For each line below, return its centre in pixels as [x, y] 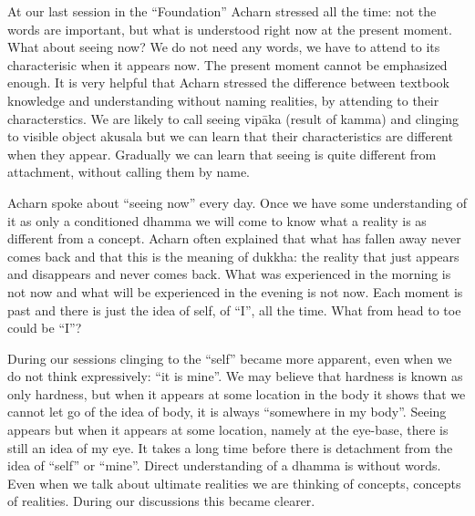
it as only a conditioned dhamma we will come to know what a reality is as [217, 220]
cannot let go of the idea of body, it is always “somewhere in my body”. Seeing [227, 412]
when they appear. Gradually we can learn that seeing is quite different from [222, 154]
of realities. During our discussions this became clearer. [161, 501]
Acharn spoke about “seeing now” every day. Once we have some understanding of [237, 202]
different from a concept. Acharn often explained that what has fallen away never [234, 238]
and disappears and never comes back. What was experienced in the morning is [229, 274]
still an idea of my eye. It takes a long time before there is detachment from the [230, 447]
